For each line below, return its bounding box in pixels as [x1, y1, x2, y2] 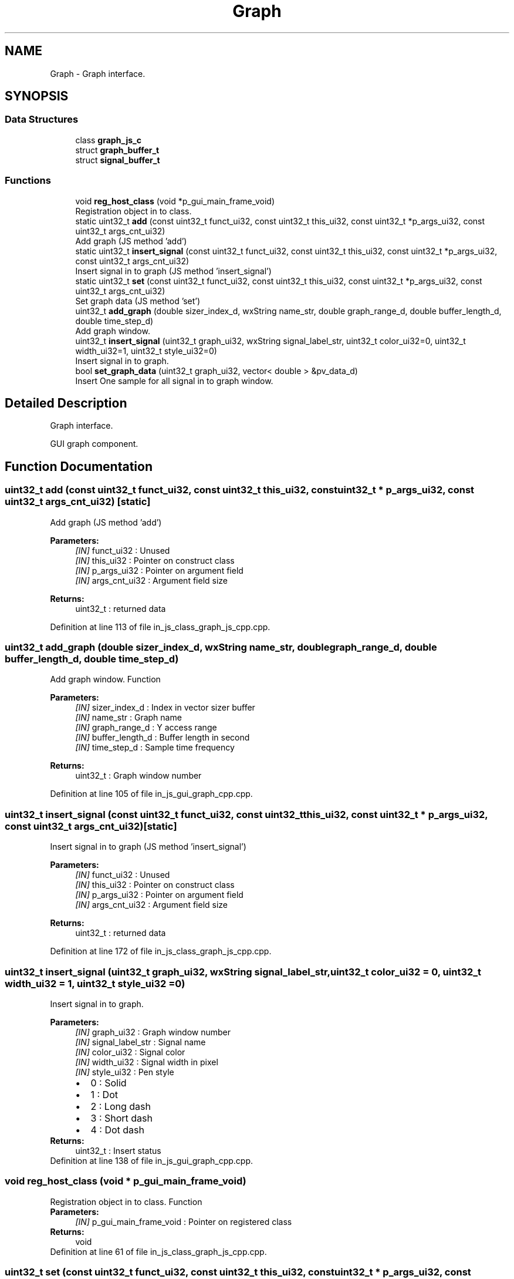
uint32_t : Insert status [75, 1145, 161, 1156]
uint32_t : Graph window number [75, 770, 202, 781]
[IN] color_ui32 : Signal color [75, 1046, 185, 1057]
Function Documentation [5, 459, 153, 474]
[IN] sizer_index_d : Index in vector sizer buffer [75, 702, 255, 713]
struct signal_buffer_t [75, 154, 160, 165]
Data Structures [5, 113, 79, 126]
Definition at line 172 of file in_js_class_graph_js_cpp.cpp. [50, 946, 272, 957]
